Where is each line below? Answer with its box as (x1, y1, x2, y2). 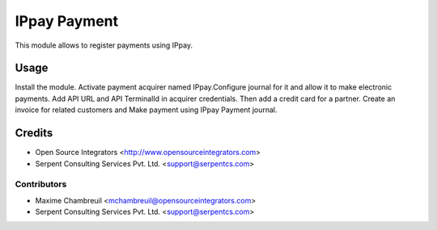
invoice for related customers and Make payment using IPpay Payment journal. (15, 105, 278, 115)
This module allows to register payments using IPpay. (15, 40, 193, 50)
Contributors (15, 178, 67, 190)
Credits (15, 126, 53, 140)
